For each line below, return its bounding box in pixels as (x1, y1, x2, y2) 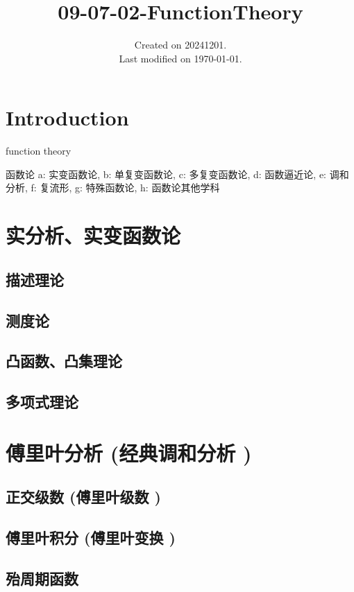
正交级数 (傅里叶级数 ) (6, 486, 161, 507)
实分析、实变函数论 (6, 221, 181, 250)
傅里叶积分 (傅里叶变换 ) (6, 527, 176, 548)
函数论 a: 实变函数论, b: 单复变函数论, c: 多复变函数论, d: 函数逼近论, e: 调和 (6, 166, 349, 181)
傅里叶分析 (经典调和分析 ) (6, 438, 252, 467)
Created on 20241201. (134, 37, 227, 52)
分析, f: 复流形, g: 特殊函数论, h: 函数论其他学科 (6, 180, 220, 195)
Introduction (6, 103, 129, 132)
